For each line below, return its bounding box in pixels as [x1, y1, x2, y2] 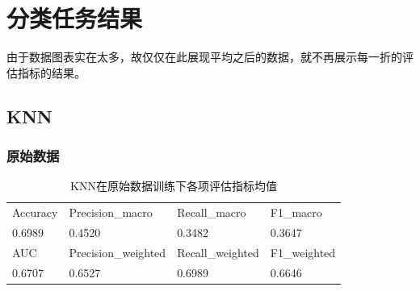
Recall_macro [177, 204, 246, 221]
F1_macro [270, 204, 322, 221]
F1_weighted [270, 243, 336, 260]
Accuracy [12, 204, 58, 221]
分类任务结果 [6, 2, 143, 35]
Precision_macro [69, 204, 153, 221]
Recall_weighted [177, 243, 259, 260]
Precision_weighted [69, 243, 166, 260]
